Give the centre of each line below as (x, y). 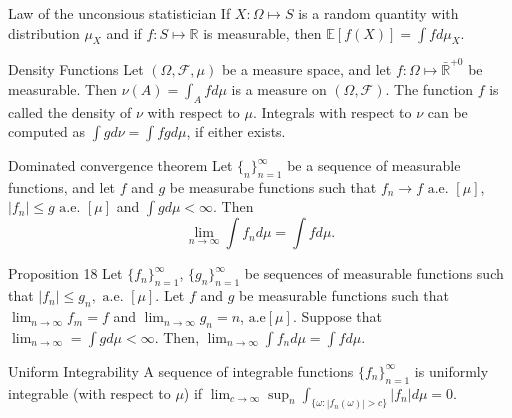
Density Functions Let (76, 69)
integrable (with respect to (89, 392)
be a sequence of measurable (374, 165)
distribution (44, 32)
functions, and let (62, 186)
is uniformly (451, 370)
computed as (47, 131)
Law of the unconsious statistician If (119, 13)
